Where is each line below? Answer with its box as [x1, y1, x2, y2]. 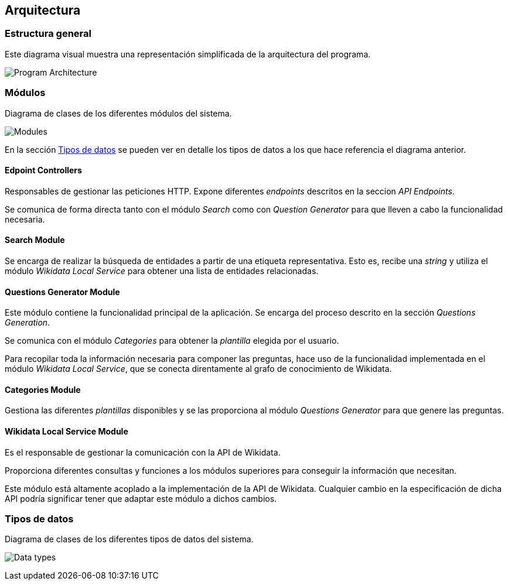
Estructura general [5, 28, 91, 40]
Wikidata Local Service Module [5, 426, 128, 437]
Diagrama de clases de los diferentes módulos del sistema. [5, 108, 232, 118]
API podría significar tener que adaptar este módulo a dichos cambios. [5, 493, 277, 504]
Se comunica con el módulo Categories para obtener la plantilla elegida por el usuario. [5, 336, 339, 346]
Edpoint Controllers [5, 165, 82, 176]
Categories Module [5, 384, 81, 395]
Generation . [5, 317, 50, 328]
